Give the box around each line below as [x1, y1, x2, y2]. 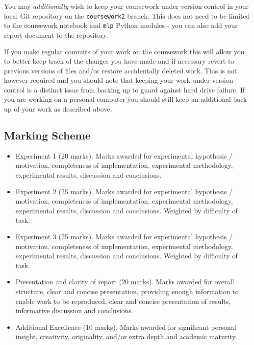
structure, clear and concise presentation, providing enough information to [15, 286, 239, 296]
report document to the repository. [4, 29, 108, 40]
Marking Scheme [4, 128, 91, 143]
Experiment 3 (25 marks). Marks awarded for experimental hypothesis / [15, 231, 232, 242]
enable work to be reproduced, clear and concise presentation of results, [15, 296, 231, 306]
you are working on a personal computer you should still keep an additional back [4, 94, 247, 104]
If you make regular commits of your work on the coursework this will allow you [4, 46, 245, 56]
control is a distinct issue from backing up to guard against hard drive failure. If [4, 84, 245, 94]
